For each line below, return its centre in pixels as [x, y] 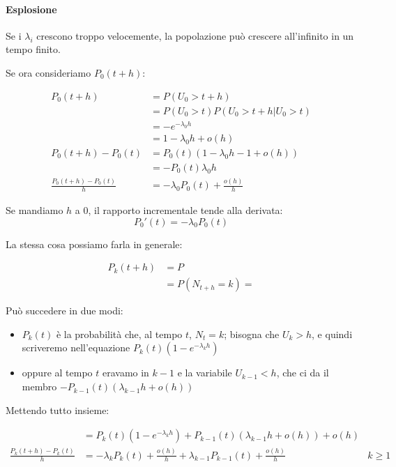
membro [39, 386]
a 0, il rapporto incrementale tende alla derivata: [179, 210]
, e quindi [332, 334]
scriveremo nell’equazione [76, 347]
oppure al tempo [57, 373]
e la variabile [205, 373]
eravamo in [125, 373]
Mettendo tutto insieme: [58, 409]
